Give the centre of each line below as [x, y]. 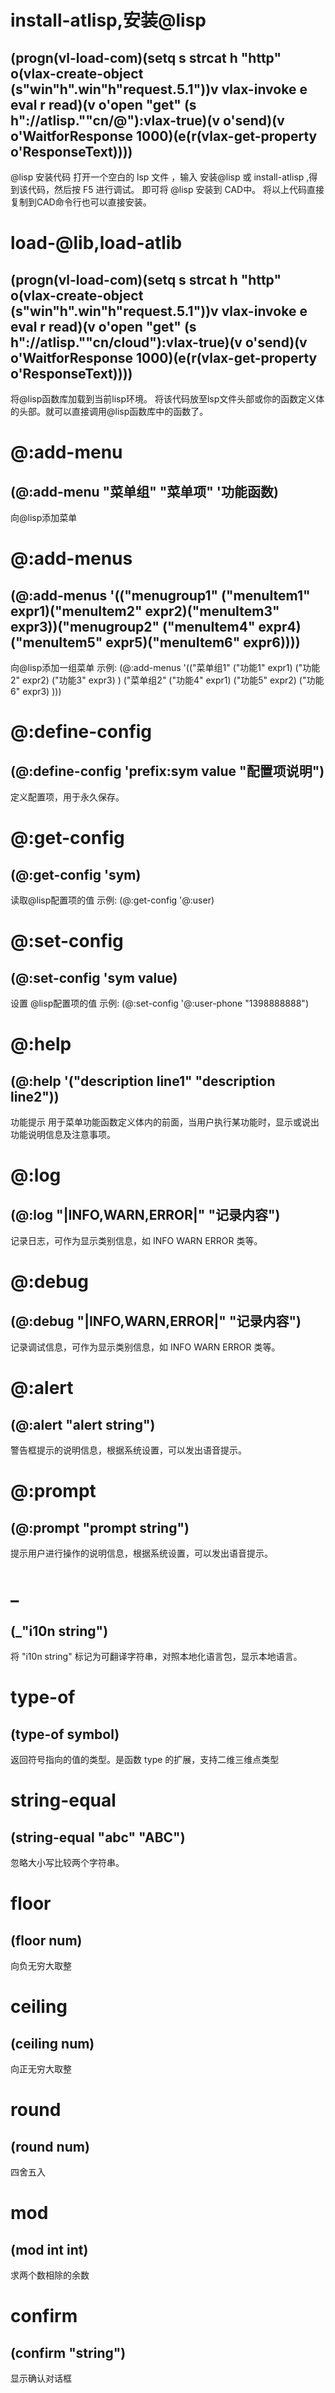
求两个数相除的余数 [50, 2275]
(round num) [50, 2146]
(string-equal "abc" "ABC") [98, 1837]
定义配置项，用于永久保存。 [67, 797]
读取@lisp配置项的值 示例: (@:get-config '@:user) [112, 900]
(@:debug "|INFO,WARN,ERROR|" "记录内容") [156, 1321]
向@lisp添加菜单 [44, 517]
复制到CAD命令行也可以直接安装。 [81, 202]
